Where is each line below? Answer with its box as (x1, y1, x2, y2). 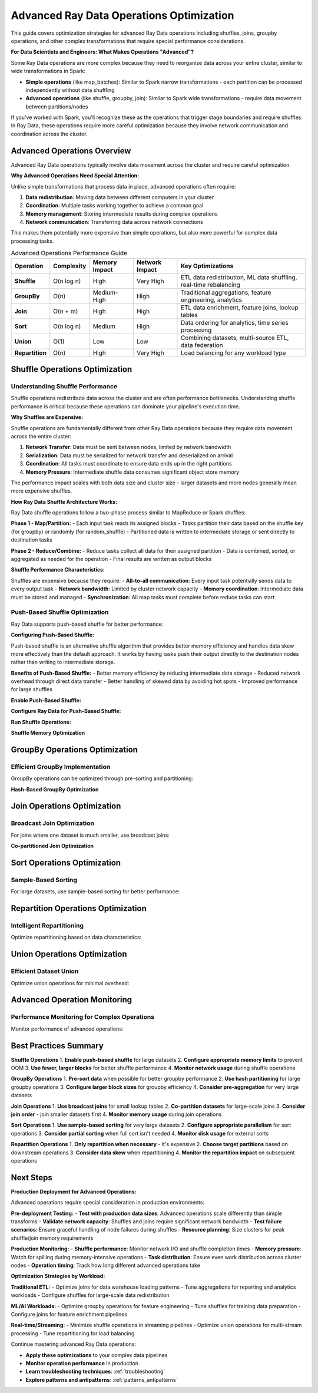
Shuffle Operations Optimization (11, 364, 132, 374)
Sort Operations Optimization (11, 857, 121, 867)
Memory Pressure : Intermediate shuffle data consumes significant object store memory (25, 468, 240, 476)
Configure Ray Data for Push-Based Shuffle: (11, 708, 121, 715)
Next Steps (11, 1173, 52, 1183)
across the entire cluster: (11, 433, 72, 440)
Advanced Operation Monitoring (11, 995, 132, 1005)
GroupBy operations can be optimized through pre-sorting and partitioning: (11, 775, 194, 782)
